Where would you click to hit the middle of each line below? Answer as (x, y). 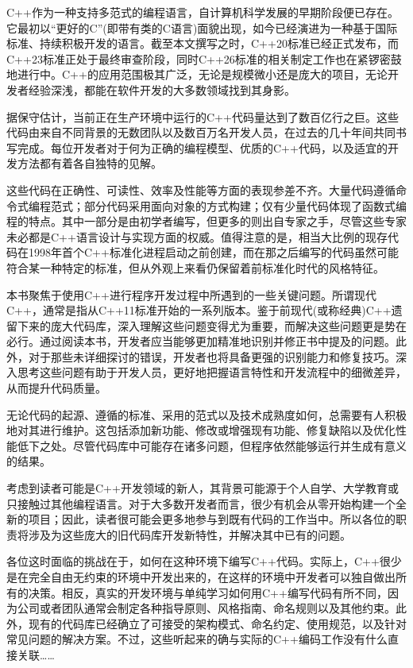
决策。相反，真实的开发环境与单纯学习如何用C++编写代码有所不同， (208, 592)
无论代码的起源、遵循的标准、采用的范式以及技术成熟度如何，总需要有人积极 (206, 414)
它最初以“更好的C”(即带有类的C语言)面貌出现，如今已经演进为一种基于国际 (202, 27)
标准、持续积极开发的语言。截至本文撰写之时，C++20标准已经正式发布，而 (203, 43)
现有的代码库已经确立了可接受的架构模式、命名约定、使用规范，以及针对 (217, 623)
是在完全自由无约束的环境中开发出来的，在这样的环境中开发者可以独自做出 (201, 577)
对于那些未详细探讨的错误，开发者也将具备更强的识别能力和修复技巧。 (212, 356)
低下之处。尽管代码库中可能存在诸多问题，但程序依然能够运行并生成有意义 (212, 445)
